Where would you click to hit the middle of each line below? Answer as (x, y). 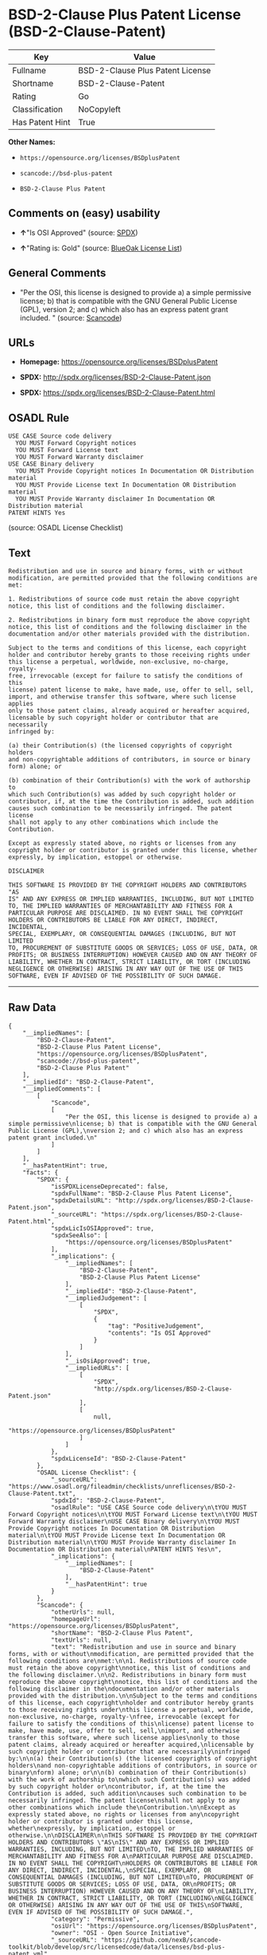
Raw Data (33, 1007)
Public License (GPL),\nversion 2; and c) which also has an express (126, 1131)
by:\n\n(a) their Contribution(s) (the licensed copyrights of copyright (133, 1758)
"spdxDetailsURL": (81, 1200)
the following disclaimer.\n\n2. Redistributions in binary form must (128, 1675)
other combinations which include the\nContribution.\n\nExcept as (122, 1807)
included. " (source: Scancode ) (71, 317)
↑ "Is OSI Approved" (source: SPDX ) (79, 232)
